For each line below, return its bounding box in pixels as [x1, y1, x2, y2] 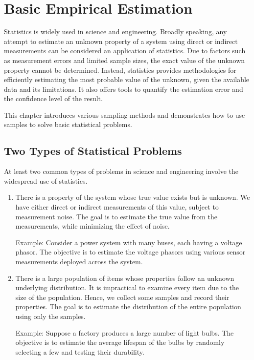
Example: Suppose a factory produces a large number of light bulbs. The [15, 327, 234, 338]
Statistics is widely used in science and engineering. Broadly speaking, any [4, 26, 227, 37]
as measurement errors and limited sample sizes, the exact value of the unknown [4, 55, 245, 65]
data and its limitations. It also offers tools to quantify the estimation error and [4, 84, 243, 94]
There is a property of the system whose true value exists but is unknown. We [15, 192, 250, 202]
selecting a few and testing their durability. [15, 346, 144, 357]
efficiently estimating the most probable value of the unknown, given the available [4, 74, 250, 85]
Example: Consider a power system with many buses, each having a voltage [15, 237, 242, 247]
